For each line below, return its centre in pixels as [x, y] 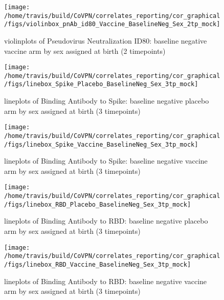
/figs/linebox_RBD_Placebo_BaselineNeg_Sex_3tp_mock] [98, 204]
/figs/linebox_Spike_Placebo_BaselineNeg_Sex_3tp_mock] [101, 84]
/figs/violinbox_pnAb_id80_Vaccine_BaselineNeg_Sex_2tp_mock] [112, 24]
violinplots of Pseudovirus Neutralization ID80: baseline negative [106, 40]
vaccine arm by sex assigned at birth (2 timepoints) [85, 51]
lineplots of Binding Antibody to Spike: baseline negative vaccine [106, 161]
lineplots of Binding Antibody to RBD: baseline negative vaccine [106, 281]
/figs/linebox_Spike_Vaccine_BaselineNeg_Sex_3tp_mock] [101, 144]
